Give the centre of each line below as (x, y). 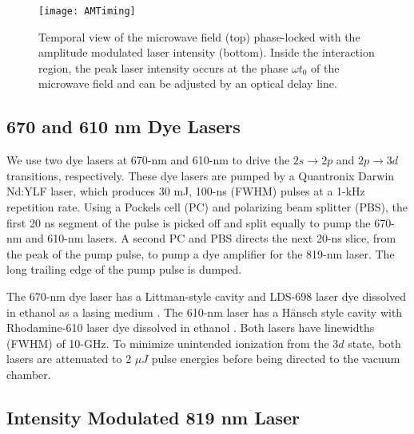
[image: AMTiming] (87, 11)
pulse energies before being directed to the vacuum (276, 359)
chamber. (29, 374)
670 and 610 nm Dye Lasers (123, 126)
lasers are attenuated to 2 (69, 359)
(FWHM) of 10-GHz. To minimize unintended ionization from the (168, 343)
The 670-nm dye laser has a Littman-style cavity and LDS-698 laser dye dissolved (207, 296)
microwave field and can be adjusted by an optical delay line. (188, 83)
